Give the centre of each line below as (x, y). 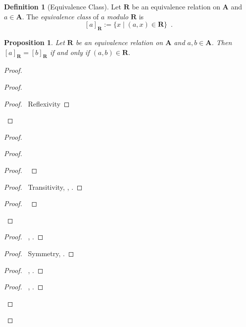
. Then (222, 42)
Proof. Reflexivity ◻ (37, 103)
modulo (118, 16)
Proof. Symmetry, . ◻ (39, 253)
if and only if (70, 52)
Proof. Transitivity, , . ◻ (43, 187)
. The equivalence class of (60, 16)
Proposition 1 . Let (34, 42)
